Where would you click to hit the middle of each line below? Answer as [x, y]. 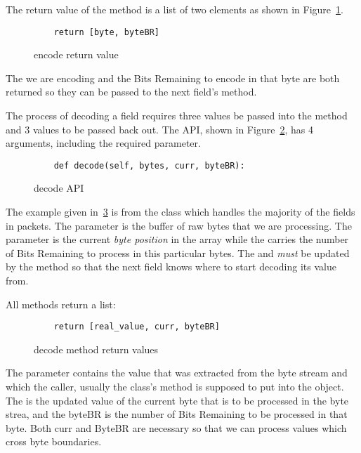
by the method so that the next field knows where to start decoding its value [171, 267]
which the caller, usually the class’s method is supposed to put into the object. [175, 387]
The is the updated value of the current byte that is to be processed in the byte [177, 400]
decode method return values [96, 349]
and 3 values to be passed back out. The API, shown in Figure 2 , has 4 [159, 129]
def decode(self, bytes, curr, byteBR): [149, 165]
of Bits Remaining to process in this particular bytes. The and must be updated [178, 252]
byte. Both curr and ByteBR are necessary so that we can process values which [176, 427]
